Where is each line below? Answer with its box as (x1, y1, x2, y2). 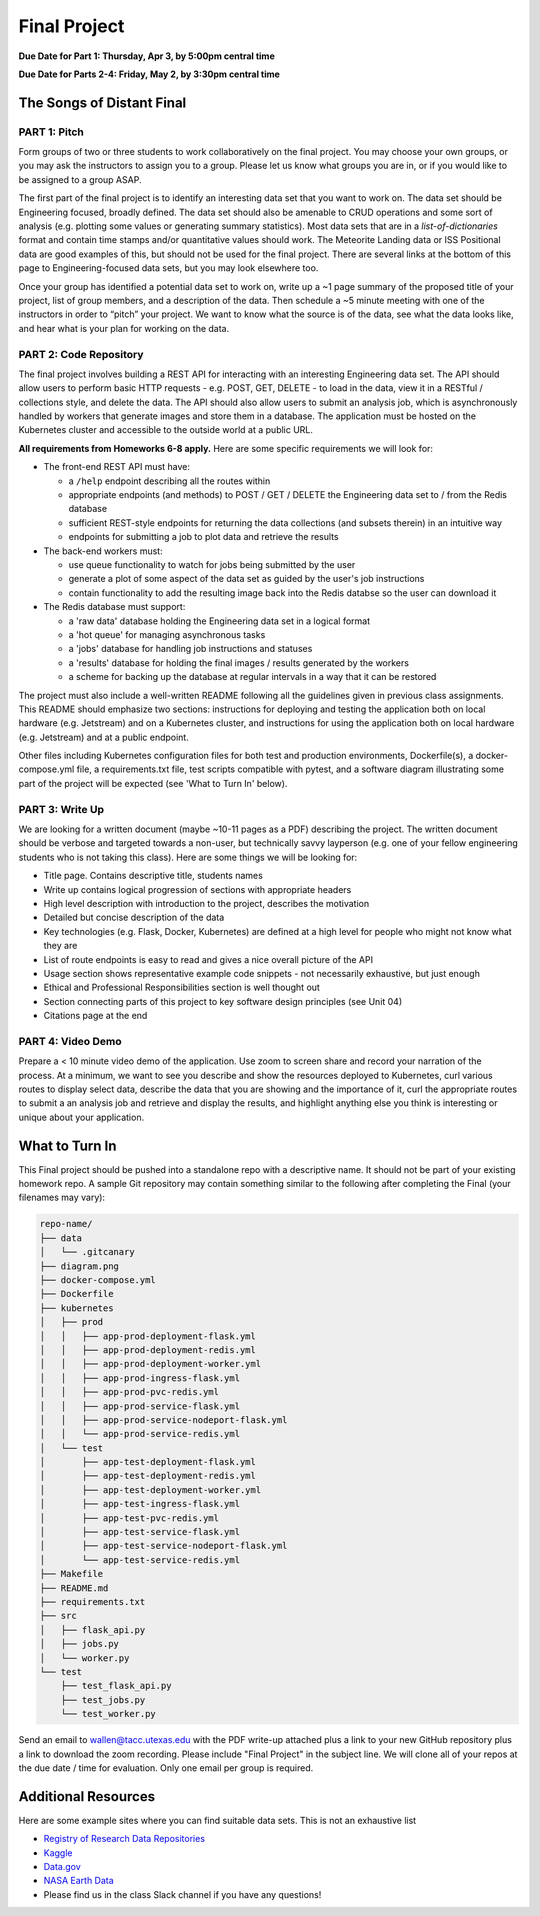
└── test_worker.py (60, 1708, 157, 1720)
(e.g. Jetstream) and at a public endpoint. (18, 731, 189, 743)
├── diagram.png (39, 1260, 120, 1272)
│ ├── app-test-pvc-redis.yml (39, 1512, 220, 1524)
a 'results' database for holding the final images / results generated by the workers (68, 656, 410, 669)
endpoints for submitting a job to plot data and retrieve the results (68, 531, 339, 543)
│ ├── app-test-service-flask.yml (39, 1526, 240, 1538)
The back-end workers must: (43, 545, 164, 557)
